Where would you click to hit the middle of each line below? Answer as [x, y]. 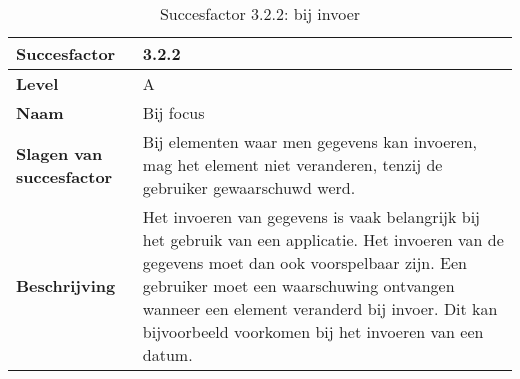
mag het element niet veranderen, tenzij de [292, 164]
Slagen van [59, 153]
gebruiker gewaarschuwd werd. [249, 187]
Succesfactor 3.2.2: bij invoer [260, 13]
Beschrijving [66, 285]
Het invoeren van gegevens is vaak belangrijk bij [311, 216]
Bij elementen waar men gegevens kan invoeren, [309, 141]
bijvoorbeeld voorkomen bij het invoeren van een [313, 331]
